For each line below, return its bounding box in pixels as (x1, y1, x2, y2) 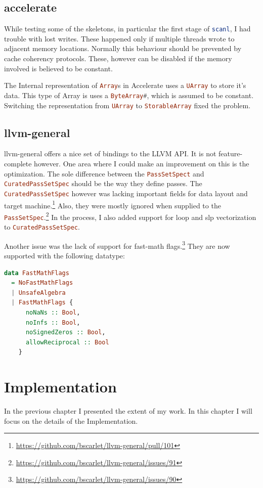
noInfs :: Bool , (25, 319, 80, 326)
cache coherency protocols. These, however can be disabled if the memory (4, 53, 232, 64)
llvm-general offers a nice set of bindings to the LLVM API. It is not (4, 148, 216, 159)
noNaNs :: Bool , (25, 309, 80, 316)
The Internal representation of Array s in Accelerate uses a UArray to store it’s (4, 80, 246, 91)
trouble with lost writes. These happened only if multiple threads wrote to (4, 33, 235, 43)
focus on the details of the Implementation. (4, 415, 138, 426)
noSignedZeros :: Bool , (25, 329, 106, 336)
